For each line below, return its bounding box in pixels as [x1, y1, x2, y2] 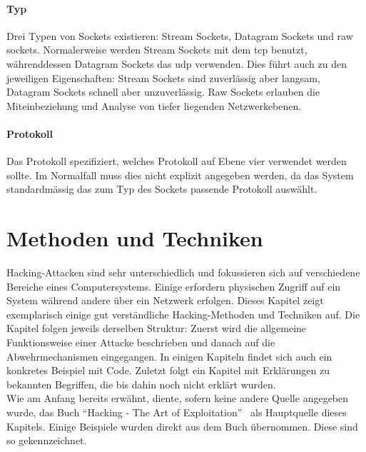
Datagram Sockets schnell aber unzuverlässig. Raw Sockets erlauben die [6, 84, 320, 99]
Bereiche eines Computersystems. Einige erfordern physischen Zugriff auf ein [6, 278, 341, 293]
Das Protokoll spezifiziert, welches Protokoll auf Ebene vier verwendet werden [6, 154, 347, 169]
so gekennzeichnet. [6, 433, 87, 448]
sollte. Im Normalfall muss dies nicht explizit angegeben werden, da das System [6, 167, 354, 182]
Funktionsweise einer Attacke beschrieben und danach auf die [6, 335, 275, 350]
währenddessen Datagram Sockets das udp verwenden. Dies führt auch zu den [6, 56, 347, 71]
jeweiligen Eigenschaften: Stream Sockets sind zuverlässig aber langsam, [6, 70, 320, 85]
